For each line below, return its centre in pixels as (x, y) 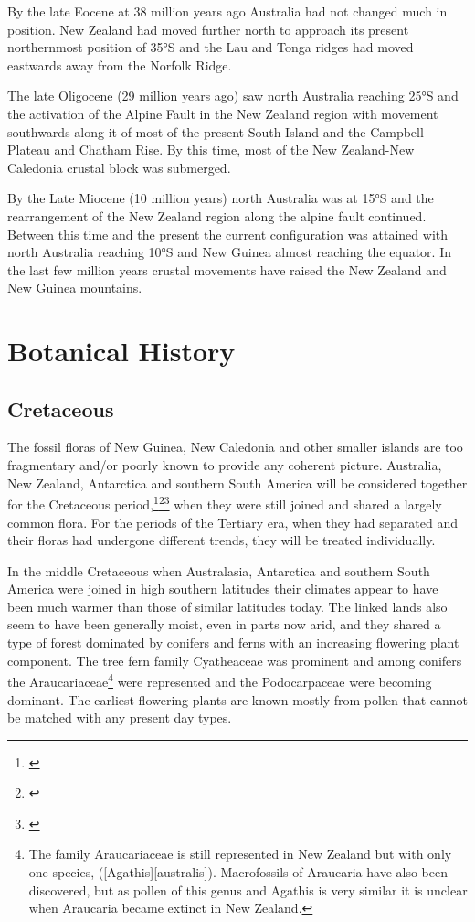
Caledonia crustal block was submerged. (119, 167)
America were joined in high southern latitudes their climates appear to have (223, 589)
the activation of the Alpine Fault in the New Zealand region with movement (223, 113)
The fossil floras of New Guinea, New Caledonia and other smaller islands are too (235, 447)
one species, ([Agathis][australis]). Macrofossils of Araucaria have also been (238, 872)
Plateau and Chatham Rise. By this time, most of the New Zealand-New (211, 150)
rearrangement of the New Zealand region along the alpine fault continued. (217, 215)
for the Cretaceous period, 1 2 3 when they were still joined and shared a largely (225, 503)
